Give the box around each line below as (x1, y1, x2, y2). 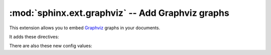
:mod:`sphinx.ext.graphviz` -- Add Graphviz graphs (9, 7, 229, 18)
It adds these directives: (9, 34, 59, 40)
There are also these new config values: (9, 43, 92, 49)
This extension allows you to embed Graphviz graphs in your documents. (9, 25, 161, 31)
